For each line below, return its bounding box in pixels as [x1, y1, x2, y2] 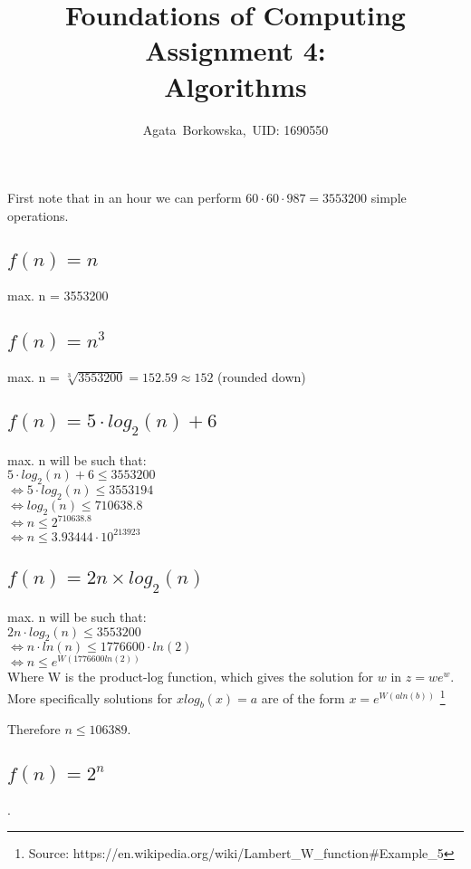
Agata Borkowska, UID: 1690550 [142, 119, 329, 138]
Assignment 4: [145, 32, 326, 69]
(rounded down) [217, 367, 306, 386]
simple [370, 188, 407, 207]
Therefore [7, 720, 61, 739]
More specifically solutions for [7, 688, 173, 707]
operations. [7, 205, 69, 224]
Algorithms [164, 67, 307, 104]
